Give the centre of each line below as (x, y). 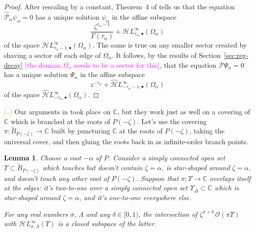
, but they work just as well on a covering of (184, 111)
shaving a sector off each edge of (52, 55)
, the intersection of (168, 214)
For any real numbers (36, 214)
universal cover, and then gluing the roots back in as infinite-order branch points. (126, 141)
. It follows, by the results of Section (166, 55)
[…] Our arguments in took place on (57, 111)
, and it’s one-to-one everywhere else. (135, 197)
